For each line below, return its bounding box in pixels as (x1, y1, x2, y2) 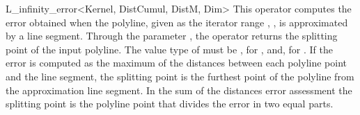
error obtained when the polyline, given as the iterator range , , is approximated (6, 15, 348, 29)
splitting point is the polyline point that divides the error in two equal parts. (6, 96, 334, 111)
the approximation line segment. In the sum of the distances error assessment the (6, 82, 352, 97)
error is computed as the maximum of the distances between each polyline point (6, 55, 347, 70)
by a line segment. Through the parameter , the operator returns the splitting (6, 28, 338, 43)
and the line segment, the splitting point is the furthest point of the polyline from (6, 69, 354, 83)
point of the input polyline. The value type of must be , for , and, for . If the (6, 42, 333, 56)
